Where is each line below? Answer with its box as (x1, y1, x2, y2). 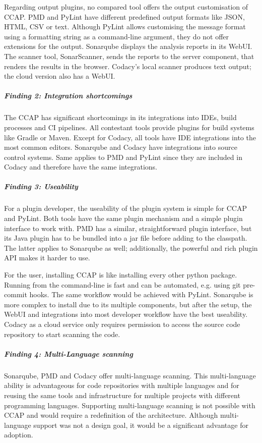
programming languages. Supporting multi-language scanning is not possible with (4, 400, 255, 410)
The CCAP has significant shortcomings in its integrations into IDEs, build (4, 112, 237, 123)
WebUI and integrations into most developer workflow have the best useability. (4, 309, 248, 319)
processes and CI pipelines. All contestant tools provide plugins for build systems (4, 122, 254, 132)
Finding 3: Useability (4, 181, 78, 192)
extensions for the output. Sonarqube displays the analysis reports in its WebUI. (4, 41, 252, 51)
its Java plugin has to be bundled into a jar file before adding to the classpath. (4, 233, 247, 243)
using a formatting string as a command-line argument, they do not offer (4, 31, 229, 41)
